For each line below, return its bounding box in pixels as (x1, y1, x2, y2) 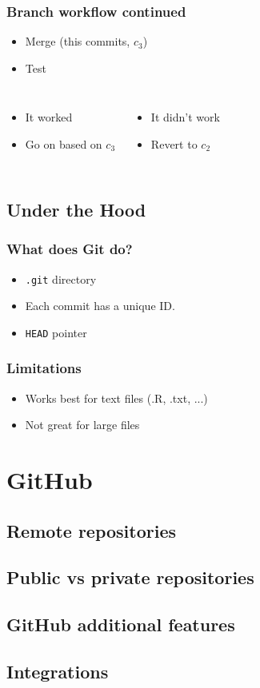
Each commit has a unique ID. (25, 297, 175, 314)
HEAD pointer (25, 324, 87, 340)
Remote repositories (6, 518, 177, 543)
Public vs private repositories (6, 565, 254, 590)
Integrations (6, 659, 109, 684)
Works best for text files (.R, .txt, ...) (25, 389, 208, 406)
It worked (25, 109, 73, 125)
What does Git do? (6, 239, 133, 259)
